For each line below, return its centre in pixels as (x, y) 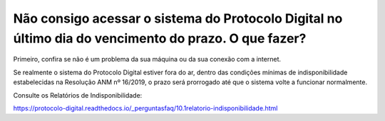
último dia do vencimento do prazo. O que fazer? (160, 38)
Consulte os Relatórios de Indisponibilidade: (78, 95)
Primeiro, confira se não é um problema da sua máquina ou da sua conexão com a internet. (147, 59)
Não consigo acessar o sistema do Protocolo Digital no (178, 18)
